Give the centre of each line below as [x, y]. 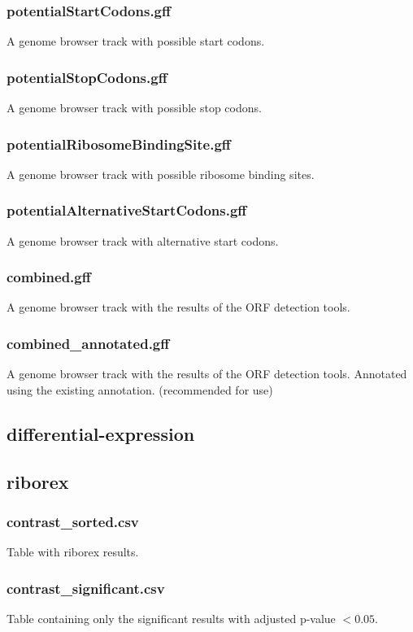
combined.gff [49, 277]
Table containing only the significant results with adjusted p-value [171, 619]
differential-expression [101, 433]
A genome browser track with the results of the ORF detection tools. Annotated [207, 374]
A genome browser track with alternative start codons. [143, 240]
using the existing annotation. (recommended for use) [140, 389]
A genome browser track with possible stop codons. [134, 108]
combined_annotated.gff [88, 343]
